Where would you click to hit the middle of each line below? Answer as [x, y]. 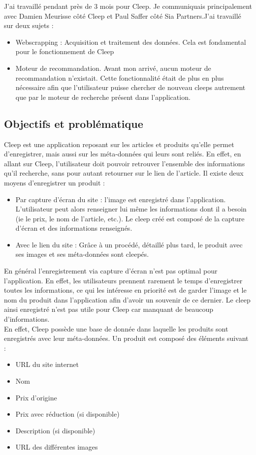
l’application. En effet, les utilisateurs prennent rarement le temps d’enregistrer [123, 280]
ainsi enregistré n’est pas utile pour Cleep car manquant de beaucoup [109, 309]
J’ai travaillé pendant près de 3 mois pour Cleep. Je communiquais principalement [128, 6]
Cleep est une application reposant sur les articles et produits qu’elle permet [119, 144]
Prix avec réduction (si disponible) [67, 414]
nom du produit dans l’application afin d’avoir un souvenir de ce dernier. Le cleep [127, 299]
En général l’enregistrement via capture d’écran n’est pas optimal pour [111, 271]
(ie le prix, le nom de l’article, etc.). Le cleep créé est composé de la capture [130, 218]
